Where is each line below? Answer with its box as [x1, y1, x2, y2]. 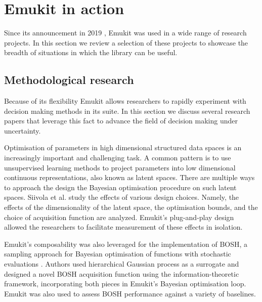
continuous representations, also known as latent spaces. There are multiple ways [4, 172, 255, 183]
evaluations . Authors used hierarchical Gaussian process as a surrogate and [4, 258, 239, 269]
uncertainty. [4, 125, 41, 136]
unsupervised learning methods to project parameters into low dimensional [4, 162, 236, 172]
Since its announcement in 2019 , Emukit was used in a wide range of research [4, 27, 247, 38]
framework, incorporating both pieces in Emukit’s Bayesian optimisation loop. [4, 278, 246, 289]
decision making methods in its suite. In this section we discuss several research [4, 105, 250, 116]
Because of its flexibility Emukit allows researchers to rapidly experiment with [4, 96, 246, 106]
